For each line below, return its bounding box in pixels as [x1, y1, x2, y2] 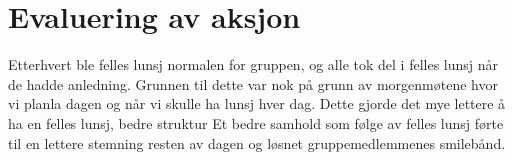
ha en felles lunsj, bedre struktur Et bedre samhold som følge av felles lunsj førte [8, 112, 504, 133]
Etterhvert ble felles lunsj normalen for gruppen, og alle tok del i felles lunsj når [8, 54, 498, 75]
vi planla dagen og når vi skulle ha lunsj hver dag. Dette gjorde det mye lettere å [8, 93, 506, 114]
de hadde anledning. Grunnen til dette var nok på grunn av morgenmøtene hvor [8, 73, 498, 94]
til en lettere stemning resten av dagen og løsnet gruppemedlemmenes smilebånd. [8, 132, 506, 153]
